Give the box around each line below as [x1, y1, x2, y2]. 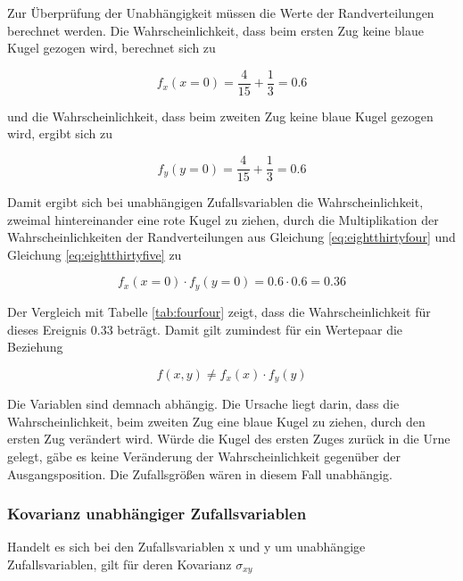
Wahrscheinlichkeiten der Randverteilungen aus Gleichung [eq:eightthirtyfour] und [7, 228, 456, 246]
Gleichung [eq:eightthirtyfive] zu [7, 245, 182, 263]
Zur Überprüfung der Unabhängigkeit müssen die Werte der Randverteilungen [7, 4, 434, 21]
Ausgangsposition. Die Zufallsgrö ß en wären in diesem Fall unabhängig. [7, 464, 393, 483]
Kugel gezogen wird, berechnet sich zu [7, 38, 216, 57]
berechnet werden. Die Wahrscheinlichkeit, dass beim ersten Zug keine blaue [7, 21, 424, 39]
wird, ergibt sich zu [7, 124, 112, 143]
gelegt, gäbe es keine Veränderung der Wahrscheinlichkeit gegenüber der [7, 446, 401, 465]
